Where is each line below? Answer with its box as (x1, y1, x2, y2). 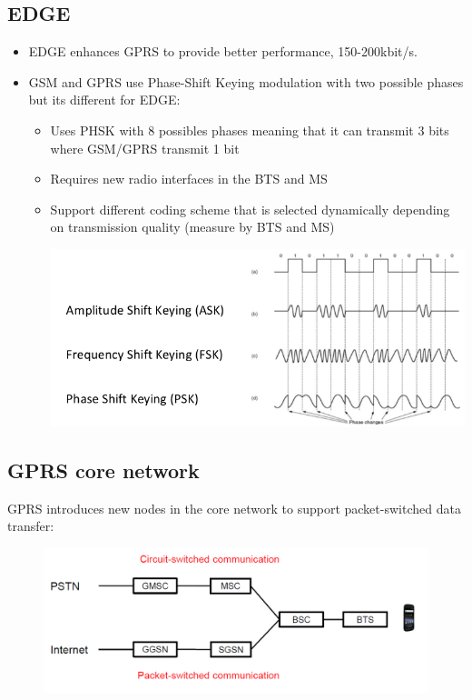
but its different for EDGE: (28, 90, 181, 109)
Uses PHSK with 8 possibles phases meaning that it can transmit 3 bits (50, 120, 449, 139)
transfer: (7, 516, 54, 535)
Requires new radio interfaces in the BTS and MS (50, 169, 328, 188)
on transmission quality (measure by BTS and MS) (50, 217, 335, 236)
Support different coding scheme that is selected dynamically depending (50, 199, 450, 218)
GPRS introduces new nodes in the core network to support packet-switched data (7, 498, 461, 517)
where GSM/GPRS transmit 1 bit (50, 138, 240, 157)
